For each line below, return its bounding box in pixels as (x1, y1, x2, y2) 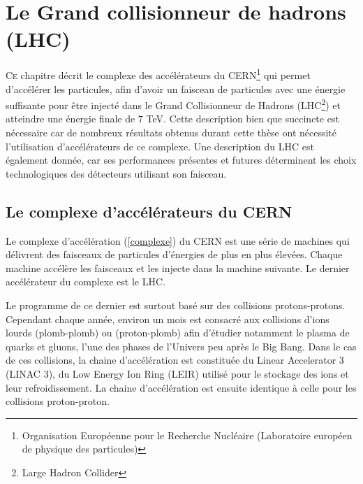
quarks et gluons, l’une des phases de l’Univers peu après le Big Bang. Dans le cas (6, 339, 357, 353)
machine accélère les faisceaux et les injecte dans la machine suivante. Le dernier (6, 260, 350, 275)
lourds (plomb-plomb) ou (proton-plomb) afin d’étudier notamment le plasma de (6, 325, 350, 340)
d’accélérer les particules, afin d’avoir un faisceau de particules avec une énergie (6, 81, 346, 96)
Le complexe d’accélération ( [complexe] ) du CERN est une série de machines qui (6, 233, 350, 248)
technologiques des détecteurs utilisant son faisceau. (6, 166, 227, 180)
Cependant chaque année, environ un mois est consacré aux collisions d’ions (6, 311, 329, 326)
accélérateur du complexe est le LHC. (6, 274, 165, 289)
